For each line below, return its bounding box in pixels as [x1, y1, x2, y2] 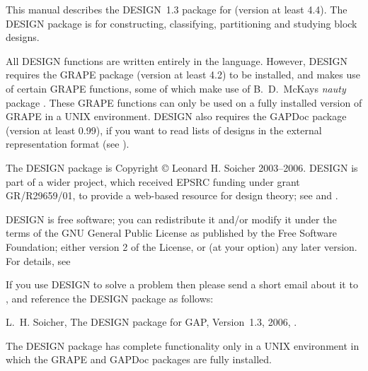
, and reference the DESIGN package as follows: [6, 290, 214, 305]
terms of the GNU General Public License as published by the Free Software [6, 225, 337, 240]
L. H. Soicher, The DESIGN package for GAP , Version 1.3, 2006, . [6, 314, 297, 329]
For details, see [6, 253, 71, 268]
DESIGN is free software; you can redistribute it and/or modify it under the [6, 211, 337, 226]
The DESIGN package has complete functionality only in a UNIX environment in [6, 338, 360, 353]
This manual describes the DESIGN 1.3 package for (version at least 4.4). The [6, 2, 347, 16]
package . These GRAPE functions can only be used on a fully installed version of [6, 95, 362, 110]
